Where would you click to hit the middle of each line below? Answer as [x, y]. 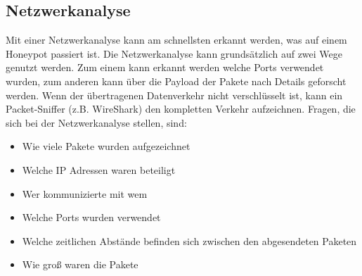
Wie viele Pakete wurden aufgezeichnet [106, 146]
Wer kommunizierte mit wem [85, 193]
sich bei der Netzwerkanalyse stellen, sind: [96, 122]
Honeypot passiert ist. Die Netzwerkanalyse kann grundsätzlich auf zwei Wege [174, 53]
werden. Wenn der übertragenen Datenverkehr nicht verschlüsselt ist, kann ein [174, 95]
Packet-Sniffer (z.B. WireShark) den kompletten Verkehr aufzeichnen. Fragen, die [181, 109]
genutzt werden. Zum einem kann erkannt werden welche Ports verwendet [165, 67]
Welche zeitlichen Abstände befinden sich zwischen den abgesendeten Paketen [189, 240]
